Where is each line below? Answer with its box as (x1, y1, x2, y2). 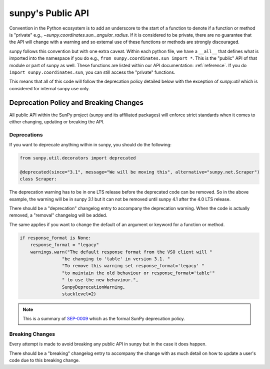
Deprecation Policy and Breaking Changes (9, 98, 143, 107)
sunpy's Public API (9, 8, 89, 19)
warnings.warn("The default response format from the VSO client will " (30, 249, 212, 255)
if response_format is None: (19, 235, 91, 241)
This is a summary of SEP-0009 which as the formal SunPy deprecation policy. (22, 316, 185, 322)
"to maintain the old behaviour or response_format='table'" (61, 270, 215, 276)
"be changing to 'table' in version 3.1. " (61, 256, 170, 262)
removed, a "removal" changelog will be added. (9, 212, 107, 218)
